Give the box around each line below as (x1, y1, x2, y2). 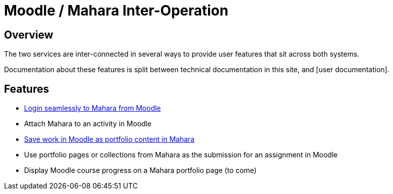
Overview (4, 28, 54, 41)
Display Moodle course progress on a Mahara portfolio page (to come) (24, 166, 257, 175)
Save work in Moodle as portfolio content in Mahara (24, 135, 194, 144)
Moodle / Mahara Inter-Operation (4, 2, 229, 19)
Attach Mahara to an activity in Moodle (24, 119, 152, 128)
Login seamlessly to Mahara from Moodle (24, 104, 161, 113)
